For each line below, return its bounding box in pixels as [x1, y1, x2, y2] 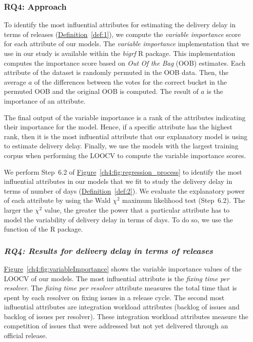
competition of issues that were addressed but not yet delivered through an [4, 321, 228, 331]
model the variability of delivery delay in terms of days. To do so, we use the [4, 214, 233, 224]
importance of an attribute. [4, 95, 86, 106]
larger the [4, 204, 33, 215]
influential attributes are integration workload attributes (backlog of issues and [4, 302, 240, 312]
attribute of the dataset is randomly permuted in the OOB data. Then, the [4, 67, 229, 77]
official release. [4, 330, 47, 341]
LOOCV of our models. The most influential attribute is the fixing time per [4, 273, 230, 283]
